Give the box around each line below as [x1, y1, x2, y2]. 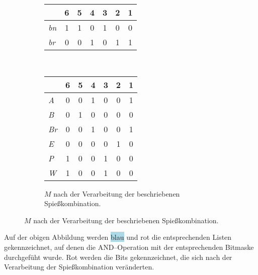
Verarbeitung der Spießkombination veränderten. [4, 261, 154, 272]
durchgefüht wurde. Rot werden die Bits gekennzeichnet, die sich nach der [4, 251, 232, 262]
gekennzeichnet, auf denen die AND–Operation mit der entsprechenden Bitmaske [4, 241, 254, 252]
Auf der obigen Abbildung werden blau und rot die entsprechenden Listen [4, 232, 232, 242]
